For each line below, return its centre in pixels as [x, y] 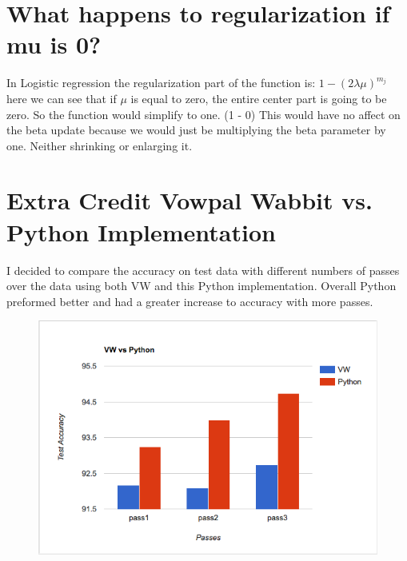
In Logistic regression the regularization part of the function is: [161, 83]
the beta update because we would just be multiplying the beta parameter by [196, 130]
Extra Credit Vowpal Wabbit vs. [190, 200]
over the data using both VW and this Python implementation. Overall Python [202, 286]
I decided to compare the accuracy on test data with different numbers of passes [203, 270]
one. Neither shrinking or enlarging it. [100, 145]
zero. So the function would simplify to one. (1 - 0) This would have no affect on [203, 114]
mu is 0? [54, 44]
